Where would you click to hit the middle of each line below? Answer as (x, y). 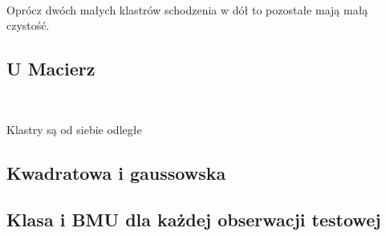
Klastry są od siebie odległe (74, 129)
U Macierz (51, 69)
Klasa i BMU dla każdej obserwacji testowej (194, 220)
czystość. (28, 25)
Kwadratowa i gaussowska (116, 172)
